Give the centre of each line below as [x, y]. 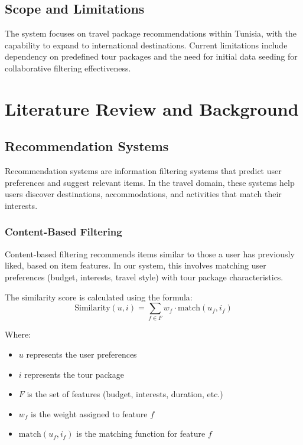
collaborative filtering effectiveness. [68, 68]
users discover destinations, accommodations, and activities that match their [143, 194]
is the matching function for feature [141, 433]
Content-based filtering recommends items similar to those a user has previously [150, 253]
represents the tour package [74, 374]
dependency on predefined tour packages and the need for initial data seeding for [151, 56]
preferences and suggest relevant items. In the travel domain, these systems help [150, 182]
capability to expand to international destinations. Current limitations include [146, 45]
